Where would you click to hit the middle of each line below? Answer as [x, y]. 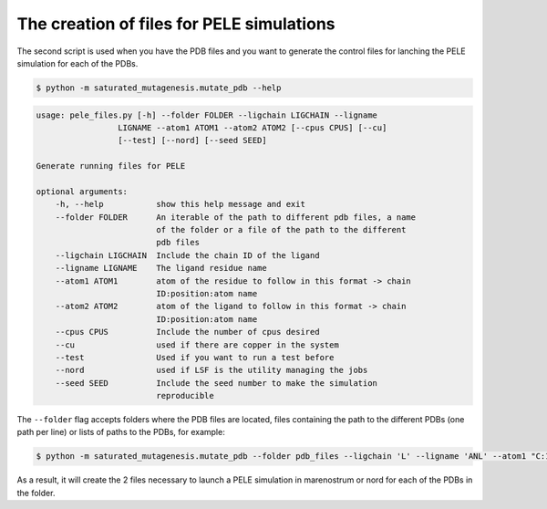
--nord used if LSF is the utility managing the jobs [212, 370]
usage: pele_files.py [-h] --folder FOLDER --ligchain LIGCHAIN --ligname [207, 115]
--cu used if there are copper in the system [197, 345]
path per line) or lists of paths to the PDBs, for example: [121, 432]
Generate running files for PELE [111, 166]
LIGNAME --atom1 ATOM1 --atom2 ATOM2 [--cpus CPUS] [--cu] [252, 127]
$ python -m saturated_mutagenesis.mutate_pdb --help [159, 88]
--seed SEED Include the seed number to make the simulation [217, 383]
